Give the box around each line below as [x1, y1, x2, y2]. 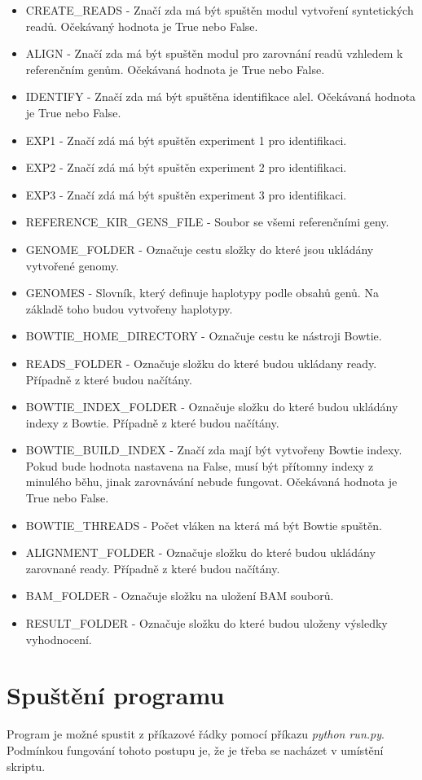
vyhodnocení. [25, 630, 92, 647]
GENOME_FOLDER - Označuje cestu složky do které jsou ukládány [25, 240, 374, 257]
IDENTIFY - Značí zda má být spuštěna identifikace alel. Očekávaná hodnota [25, 88, 416, 105]
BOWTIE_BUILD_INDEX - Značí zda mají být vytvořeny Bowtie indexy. [25, 441, 402, 458]
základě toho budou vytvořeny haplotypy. [25, 300, 233, 317]
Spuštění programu [7, 678, 225, 712]
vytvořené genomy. [25, 256, 119, 274]
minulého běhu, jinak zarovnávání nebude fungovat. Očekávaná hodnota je [25, 473, 398, 490]
